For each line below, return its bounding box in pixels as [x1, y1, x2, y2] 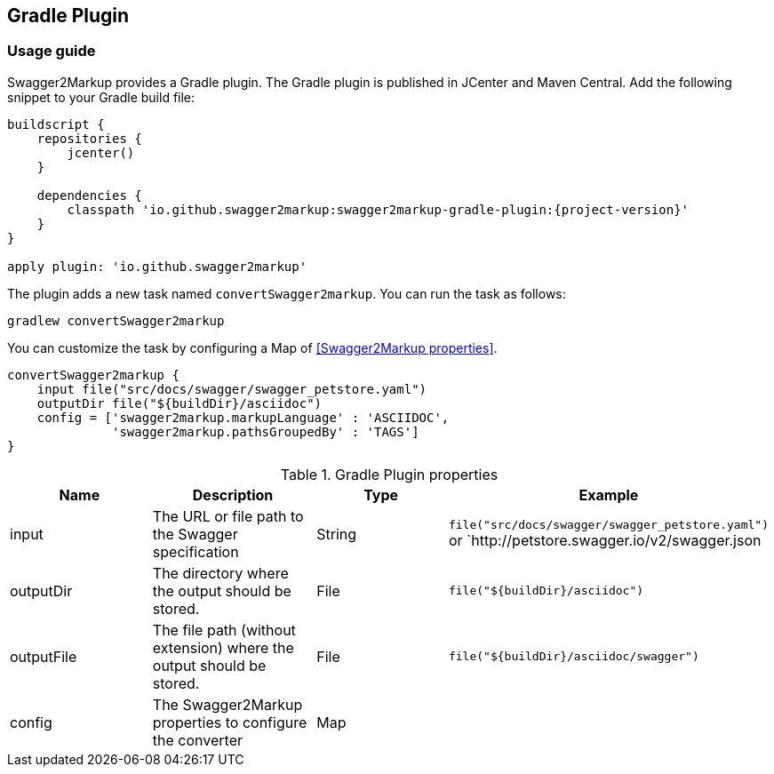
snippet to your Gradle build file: [7, 89, 195, 105]
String [316, 524, 357, 543]
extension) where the [152, 638, 294, 657]
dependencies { [36, 188, 142, 203]
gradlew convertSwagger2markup [7, 313, 225, 328]
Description [192, 485, 274, 504]
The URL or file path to [152, 507, 304, 525]
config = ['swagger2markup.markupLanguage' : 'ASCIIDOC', [36, 410, 450, 425]
